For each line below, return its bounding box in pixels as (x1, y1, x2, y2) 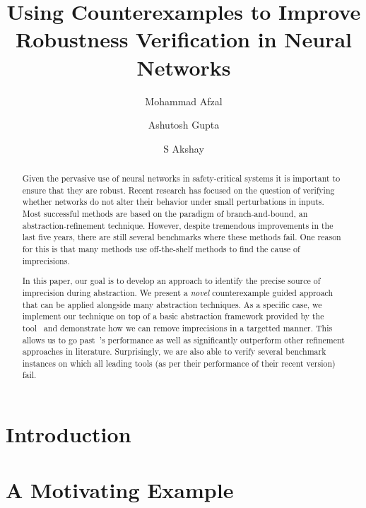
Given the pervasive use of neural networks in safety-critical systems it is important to (22, 172, 341, 184)
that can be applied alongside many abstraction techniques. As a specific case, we (22, 298, 322, 310)
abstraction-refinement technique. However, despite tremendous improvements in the (22, 219, 333, 231)
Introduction (6, 420, 131, 449)
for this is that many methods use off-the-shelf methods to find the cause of (22, 243, 300, 255)
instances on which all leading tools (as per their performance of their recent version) (22, 357, 336, 369)
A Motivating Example (6, 475, 234, 504)
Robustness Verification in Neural (16, 25, 352, 54)
